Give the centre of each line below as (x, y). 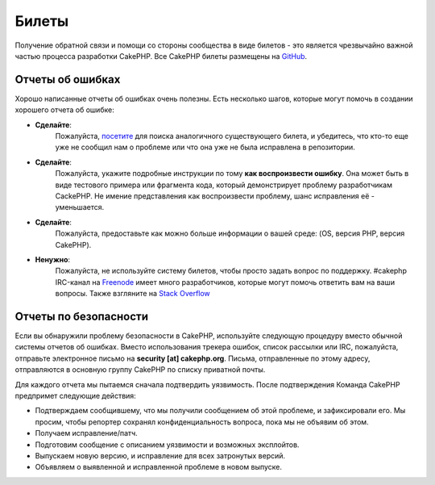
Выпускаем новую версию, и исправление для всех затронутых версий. (160, 455)
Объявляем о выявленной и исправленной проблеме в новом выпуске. (158, 467)
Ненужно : (53, 259)
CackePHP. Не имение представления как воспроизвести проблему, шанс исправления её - (215, 196)
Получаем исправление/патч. (86, 433)
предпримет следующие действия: (75, 395)
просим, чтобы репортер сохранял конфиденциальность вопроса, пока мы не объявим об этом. (202, 422)
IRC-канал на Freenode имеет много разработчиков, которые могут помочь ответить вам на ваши (225, 282)
